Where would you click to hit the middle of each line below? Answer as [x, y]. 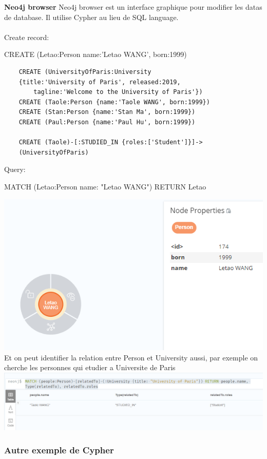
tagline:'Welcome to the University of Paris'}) [118, 92]
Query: [15, 169]
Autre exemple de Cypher [59, 450]
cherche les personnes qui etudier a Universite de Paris [90, 367]
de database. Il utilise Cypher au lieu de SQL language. [91, 17]
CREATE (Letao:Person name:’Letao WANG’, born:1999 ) [96, 54]
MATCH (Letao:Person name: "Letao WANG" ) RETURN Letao [105, 186]
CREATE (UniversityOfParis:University [85, 72]
